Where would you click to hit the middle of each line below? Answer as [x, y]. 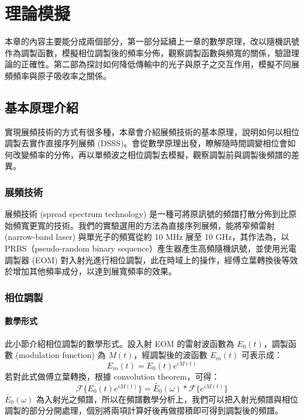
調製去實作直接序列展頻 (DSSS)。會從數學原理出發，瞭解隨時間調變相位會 [146, 143]
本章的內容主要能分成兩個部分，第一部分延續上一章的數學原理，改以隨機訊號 [152, 41]
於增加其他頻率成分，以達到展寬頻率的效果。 [91, 271]
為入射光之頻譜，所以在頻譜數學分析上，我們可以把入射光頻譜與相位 [167, 399]
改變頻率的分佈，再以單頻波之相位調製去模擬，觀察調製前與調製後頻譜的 [152, 154]
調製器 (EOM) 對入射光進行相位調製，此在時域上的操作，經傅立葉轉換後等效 [151, 259]
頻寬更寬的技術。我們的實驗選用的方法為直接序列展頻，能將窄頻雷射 [144, 225]
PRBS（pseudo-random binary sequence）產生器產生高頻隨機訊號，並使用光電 [151, 248]
